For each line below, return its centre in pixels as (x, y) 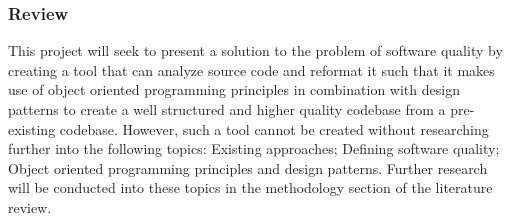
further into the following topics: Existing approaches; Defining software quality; (254, 148)
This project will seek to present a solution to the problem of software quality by (255, 50)
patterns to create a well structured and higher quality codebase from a (227, 109)
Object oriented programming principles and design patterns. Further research (248, 167)
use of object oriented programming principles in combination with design (234, 89)
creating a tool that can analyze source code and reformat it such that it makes (251, 69)
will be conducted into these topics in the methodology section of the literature (250, 187)
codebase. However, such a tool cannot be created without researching (274, 128)
